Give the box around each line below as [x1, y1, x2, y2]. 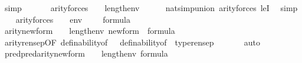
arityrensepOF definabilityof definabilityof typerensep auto [4, 36, 260, 48]
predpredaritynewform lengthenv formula [4, 47, 168, 60]
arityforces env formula [15, 13, 130, 25]
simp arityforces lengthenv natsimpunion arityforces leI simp [4, 2, 298, 13]
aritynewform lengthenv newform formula [4, 24, 175, 37]
